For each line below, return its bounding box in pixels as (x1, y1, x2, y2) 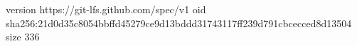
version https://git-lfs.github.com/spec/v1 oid (6, 2, 206, 16)
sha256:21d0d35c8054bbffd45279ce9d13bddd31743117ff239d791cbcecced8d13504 (6, 15, 352, 30)
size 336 (6, 29, 40, 44)
